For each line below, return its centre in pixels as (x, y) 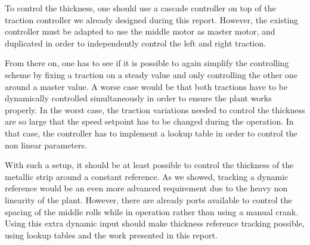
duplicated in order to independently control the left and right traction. (136, 43)
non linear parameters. (46, 145)
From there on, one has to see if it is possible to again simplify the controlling (147, 63)
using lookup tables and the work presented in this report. (111, 235)
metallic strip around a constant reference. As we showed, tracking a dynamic (147, 176)
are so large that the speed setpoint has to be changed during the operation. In (149, 121)
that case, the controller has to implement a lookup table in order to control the (151, 133)
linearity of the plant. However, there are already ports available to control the (148, 199)
